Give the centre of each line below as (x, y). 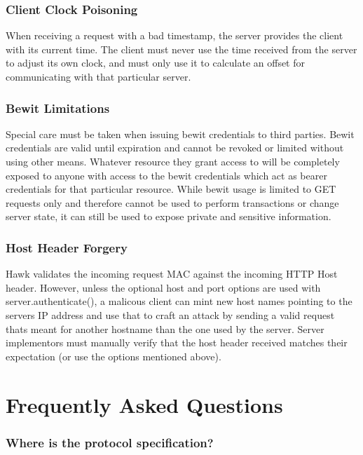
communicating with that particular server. (98, 76)
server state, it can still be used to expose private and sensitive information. (169, 216)
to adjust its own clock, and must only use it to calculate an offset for (155, 63)
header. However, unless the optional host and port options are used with (163, 287)
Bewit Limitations (58, 108)
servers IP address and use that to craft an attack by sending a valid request (170, 314)
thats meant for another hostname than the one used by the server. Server (165, 328)
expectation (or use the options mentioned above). (114, 356)
